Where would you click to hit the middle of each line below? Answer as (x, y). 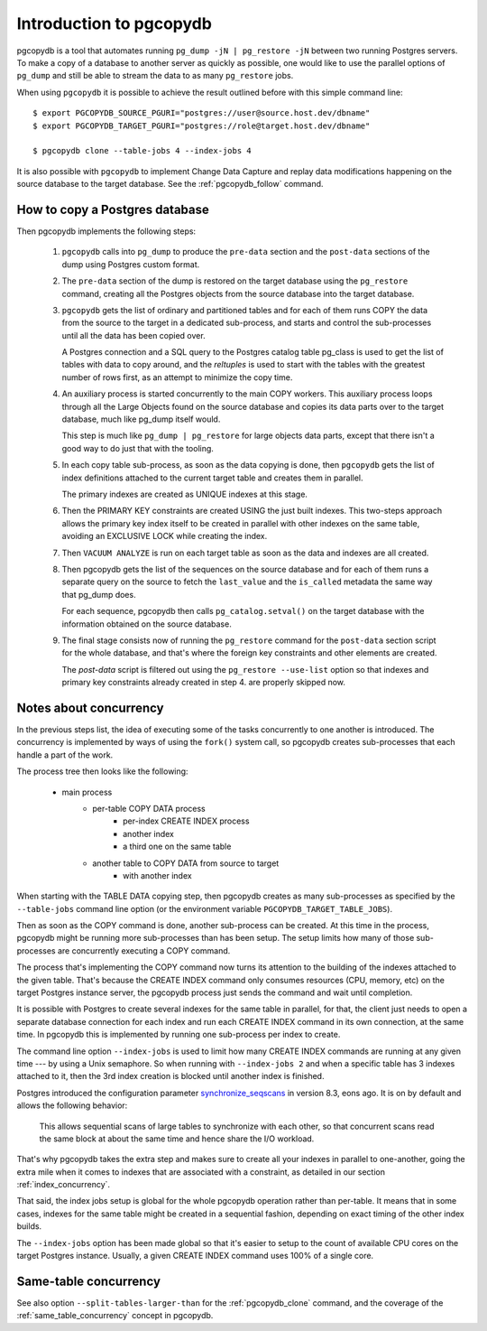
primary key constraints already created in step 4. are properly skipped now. (204, 683)
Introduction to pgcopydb (114, 23)
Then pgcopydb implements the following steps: (106, 231)
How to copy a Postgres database (113, 209)
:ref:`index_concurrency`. (64, 1185)
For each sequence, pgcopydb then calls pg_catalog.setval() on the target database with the (243, 611)
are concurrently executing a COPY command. (144, 950)
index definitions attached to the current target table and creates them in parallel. (213, 478)
